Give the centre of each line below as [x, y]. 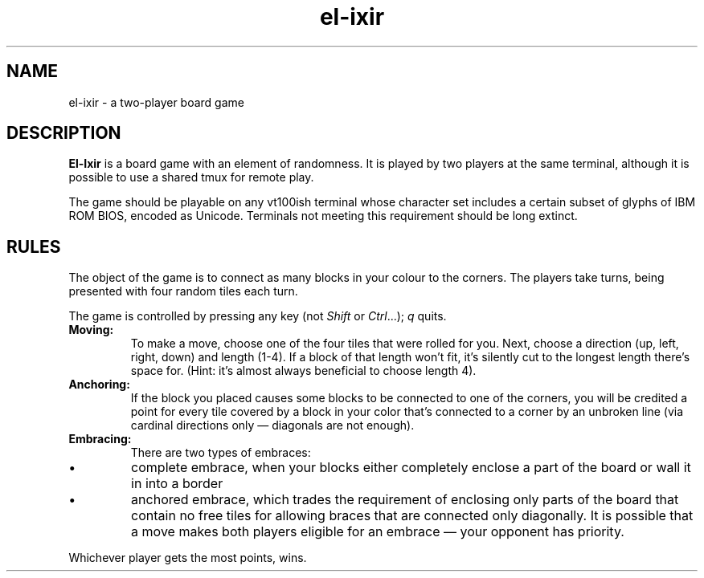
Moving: [91, 330]
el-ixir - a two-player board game [156, 102]
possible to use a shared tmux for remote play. [191, 177]
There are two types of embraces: [221, 453]
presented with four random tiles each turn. [183, 291]
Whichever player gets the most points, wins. [188, 558]
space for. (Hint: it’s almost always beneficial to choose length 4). [303, 371]
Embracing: [100, 439]
